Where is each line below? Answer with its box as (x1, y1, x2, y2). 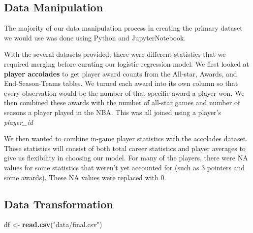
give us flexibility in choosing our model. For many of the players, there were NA (4, 153, 248, 163)
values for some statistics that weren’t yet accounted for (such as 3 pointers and (4, 162, 245, 172)
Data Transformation (4, 196, 113, 211)
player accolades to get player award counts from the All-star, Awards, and (4, 68, 237, 78)
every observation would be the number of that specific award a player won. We (4, 87, 245, 98)
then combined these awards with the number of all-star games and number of (4, 97, 240, 108)
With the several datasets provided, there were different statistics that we (4, 49, 226, 59)
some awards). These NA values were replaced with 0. (4, 172, 166, 182)
